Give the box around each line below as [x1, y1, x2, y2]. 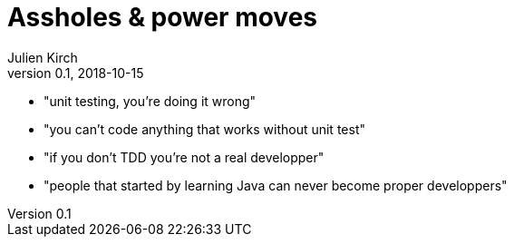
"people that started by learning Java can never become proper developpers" [44, 177, 508, 193]
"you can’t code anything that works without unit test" [44, 121, 365, 137]
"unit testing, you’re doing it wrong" [44, 93, 257, 109]
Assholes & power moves [7, 2, 318, 33]
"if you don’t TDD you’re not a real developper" [44, 149, 325, 165]
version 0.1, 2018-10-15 [7, 64, 144, 81]
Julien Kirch [7, 49, 78, 65]
